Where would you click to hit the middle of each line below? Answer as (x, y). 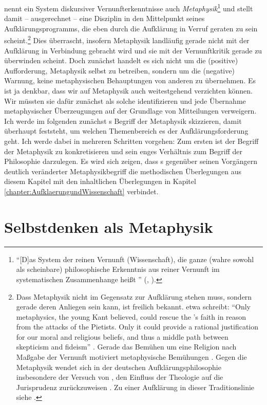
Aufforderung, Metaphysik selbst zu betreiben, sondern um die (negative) (119, 70)
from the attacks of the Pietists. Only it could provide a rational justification (137, 327)
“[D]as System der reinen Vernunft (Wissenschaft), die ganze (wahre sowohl (135, 259)
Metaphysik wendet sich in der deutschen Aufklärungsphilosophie (119, 367)
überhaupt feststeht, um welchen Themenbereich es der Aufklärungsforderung (126, 131)
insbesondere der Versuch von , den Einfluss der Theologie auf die (120, 377)
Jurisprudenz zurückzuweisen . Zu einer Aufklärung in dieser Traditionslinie (135, 387)
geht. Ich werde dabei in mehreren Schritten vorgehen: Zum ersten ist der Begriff (131, 141)
